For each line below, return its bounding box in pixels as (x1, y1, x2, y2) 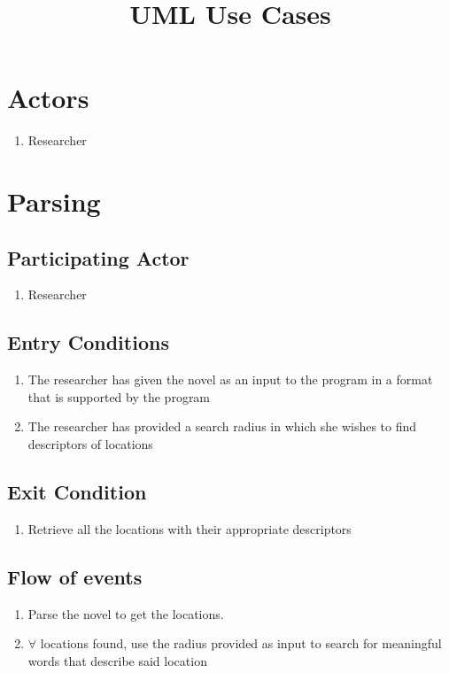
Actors (7, 80, 89, 116)
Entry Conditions (7, 329, 169, 356)
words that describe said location (27, 651, 207, 669)
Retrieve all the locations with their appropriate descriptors (27, 519, 352, 538)
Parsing (7, 183, 101, 220)
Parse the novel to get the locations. (27, 604, 224, 623)
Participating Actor (7, 244, 190, 271)
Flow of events (7, 562, 143, 590)
